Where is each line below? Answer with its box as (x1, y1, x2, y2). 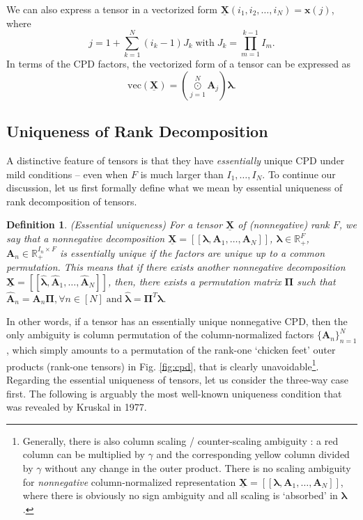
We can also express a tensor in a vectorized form (6, 2, 217, 16)
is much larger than (140, 166, 224, 181)
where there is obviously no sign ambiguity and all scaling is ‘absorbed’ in (22, 488, 338, 503)
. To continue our (262, 166, 336, 181)
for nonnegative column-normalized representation (22, 474, 236, 489)
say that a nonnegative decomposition (6, 231, 165, 246)
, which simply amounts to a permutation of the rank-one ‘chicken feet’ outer (6, 342, 336, 357)
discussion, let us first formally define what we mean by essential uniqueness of (6, 180, 343, 195)
